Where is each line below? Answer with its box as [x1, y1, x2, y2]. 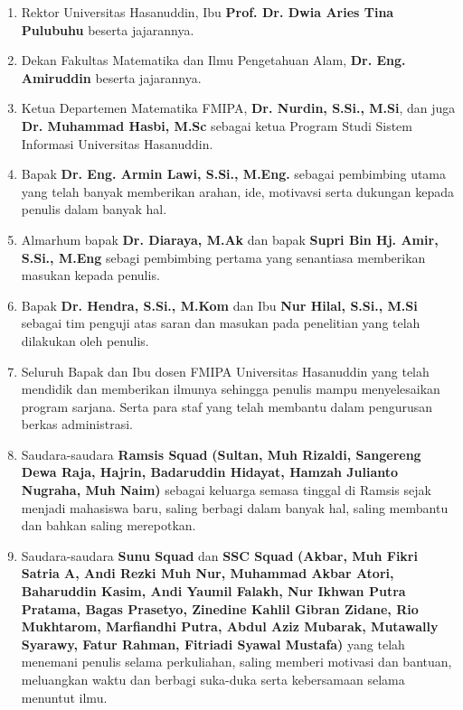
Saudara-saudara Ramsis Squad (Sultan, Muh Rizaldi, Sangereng [21, 444, 421, 463]
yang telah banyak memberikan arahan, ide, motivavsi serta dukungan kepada [21, 182, 455, 201]
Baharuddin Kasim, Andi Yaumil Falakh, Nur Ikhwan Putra [21, 582, 406, 601]
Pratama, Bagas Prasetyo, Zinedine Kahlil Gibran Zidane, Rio [21, 599, 419, 618]
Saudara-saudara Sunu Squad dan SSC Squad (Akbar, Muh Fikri [21, 546, 418, 565]
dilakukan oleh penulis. [21, 331, 149, 350]
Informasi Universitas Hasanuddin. [21, 134, 213, 153]
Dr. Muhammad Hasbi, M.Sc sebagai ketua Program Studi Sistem [21, 116, 412, 135]
